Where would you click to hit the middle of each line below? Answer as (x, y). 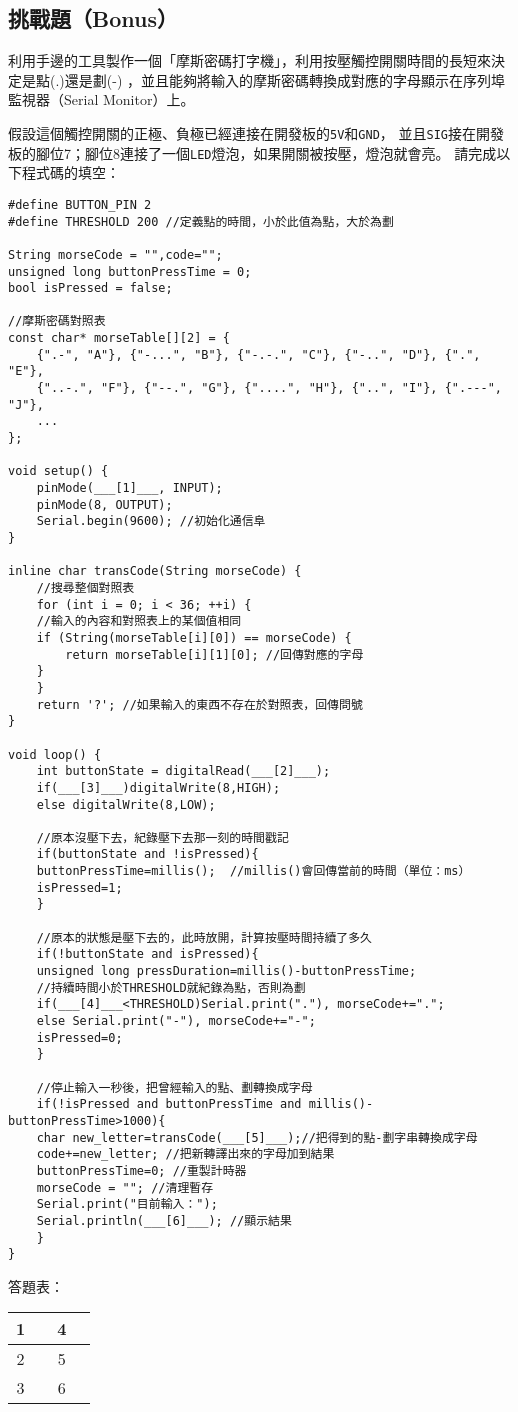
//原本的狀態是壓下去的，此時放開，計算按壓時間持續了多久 (204, 937)
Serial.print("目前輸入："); (127, 1204)
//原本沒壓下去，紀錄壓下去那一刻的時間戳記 (162, 837)
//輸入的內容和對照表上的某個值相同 (139, 621)
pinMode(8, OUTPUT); (104, 504)
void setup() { (58, 471)
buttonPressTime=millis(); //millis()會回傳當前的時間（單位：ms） (253, 871)
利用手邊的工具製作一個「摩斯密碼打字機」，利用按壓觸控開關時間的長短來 (249, 60)
